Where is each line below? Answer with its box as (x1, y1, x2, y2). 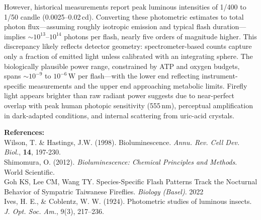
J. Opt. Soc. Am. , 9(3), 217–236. (4, 205, 104, 216)
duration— (213, 21, 246, 32)
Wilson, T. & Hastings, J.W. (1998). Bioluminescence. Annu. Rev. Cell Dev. (4, 136, 240, 147)
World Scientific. (4, 166, 55, 177)
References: (4, 127, 45, 137)
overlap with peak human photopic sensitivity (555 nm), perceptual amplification (4, 100, 253, 110)
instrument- (202, 70, 238, 81)
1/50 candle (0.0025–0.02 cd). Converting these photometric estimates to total (4, 11, 244, 22)
